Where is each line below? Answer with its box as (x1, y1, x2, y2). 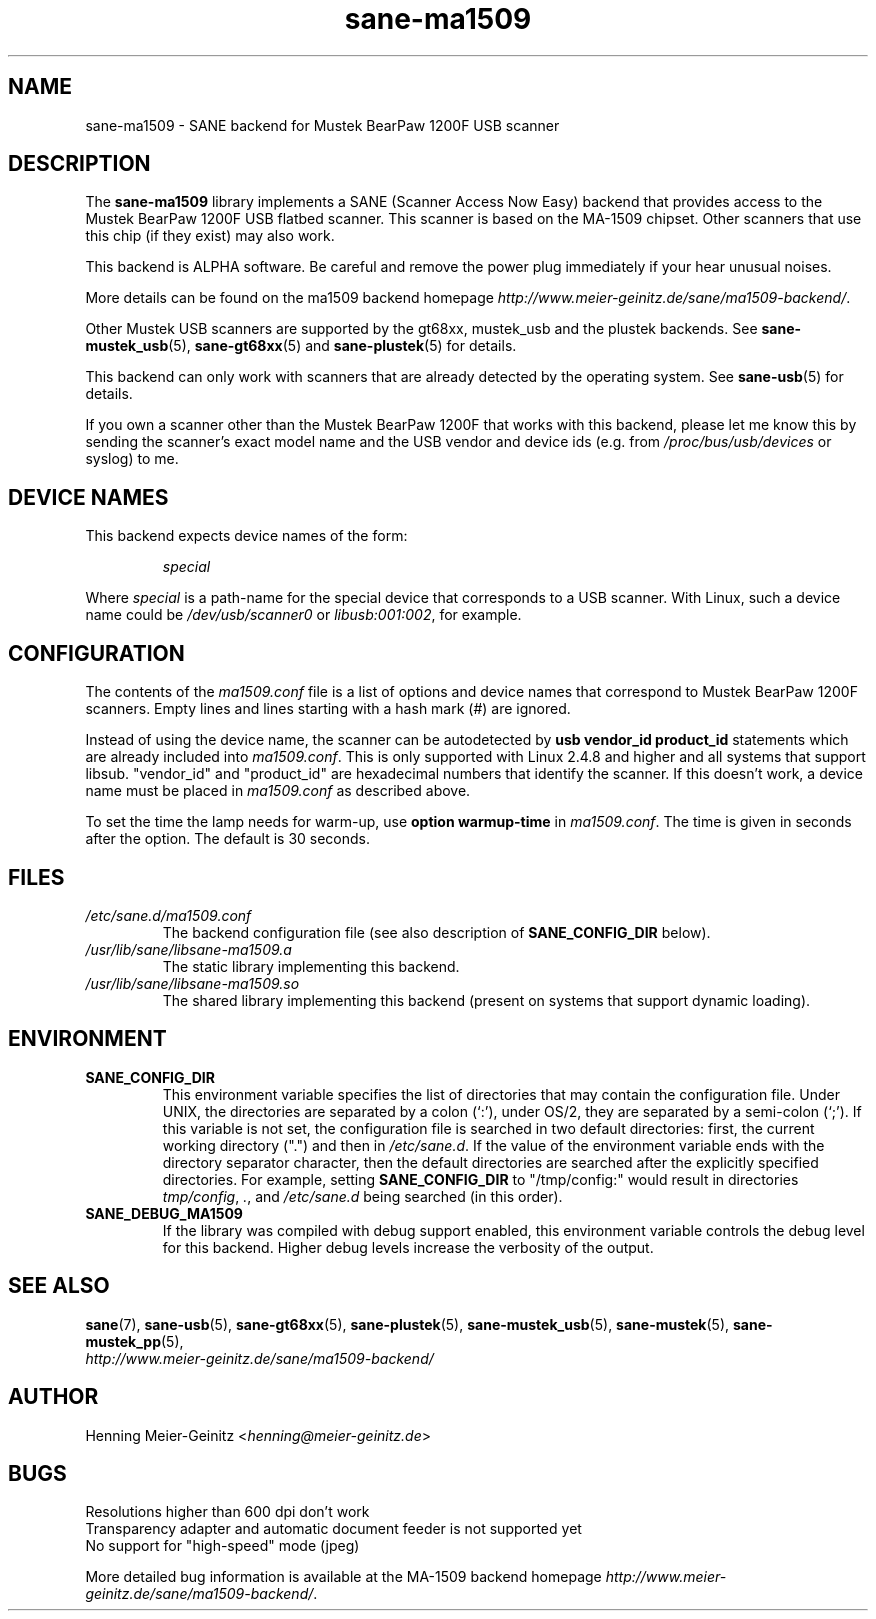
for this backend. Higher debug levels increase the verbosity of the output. (162, 1238, 654, 1256)
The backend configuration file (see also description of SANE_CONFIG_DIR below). (162, 923, 711, 941)
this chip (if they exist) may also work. (85, 227, 335, 245)
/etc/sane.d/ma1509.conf (85, 906, 252, 924)
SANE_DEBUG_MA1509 (85, 1204, 243, 1222)
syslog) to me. (85, 450, 179, 468)
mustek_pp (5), (85, 1332, 184, 1350)
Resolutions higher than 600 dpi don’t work (85, 1503, 370, 1521)
